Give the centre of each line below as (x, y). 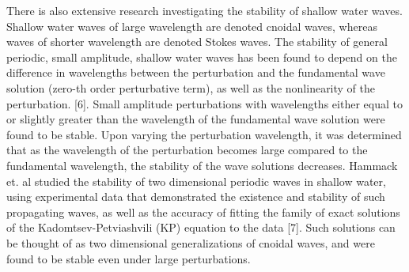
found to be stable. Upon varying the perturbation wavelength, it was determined (204, 134)
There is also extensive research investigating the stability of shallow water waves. (204, 10)
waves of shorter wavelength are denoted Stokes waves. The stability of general (197, 42)
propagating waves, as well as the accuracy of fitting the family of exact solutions (203, 212)
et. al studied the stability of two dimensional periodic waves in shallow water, (196, 181)
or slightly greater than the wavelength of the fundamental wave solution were (196, 119)
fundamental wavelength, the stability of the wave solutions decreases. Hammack (202, 165)
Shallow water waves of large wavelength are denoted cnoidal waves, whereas (192, 26)
